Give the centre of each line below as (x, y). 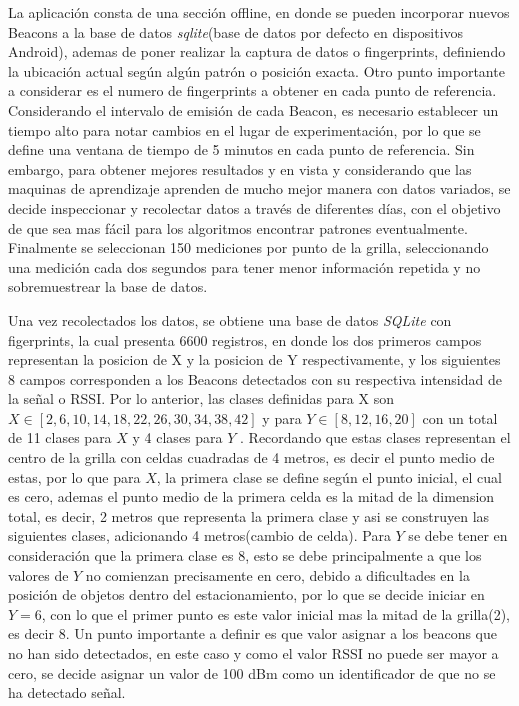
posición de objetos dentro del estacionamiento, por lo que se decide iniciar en (246, 594)
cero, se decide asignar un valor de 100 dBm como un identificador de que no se (252, 672)
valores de (38, 574)
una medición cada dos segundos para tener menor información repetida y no (244, 266)
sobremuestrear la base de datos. (108, 286)
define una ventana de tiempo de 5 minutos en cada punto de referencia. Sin (241, 149)
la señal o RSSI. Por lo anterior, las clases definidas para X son (201, 398)
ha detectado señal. (67, 692)
